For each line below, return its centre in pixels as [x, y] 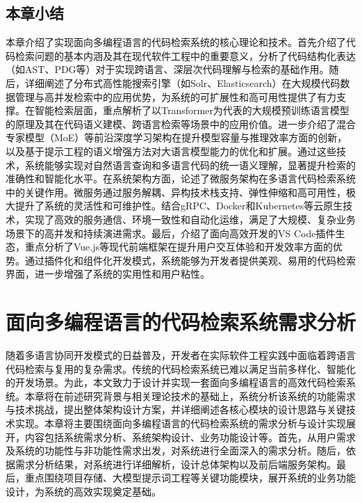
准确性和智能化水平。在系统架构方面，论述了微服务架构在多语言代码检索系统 [181, 178]
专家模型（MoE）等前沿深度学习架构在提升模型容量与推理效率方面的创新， [176, 137]
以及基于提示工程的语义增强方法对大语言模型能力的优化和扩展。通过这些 [171, 151]
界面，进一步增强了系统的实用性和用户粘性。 [108, 274]
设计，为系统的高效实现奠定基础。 [83, 491]
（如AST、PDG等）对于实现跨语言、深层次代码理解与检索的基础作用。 [167, 69]
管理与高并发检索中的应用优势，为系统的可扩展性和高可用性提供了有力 [175, 96]
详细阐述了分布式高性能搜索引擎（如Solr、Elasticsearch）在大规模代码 [182, 82]
